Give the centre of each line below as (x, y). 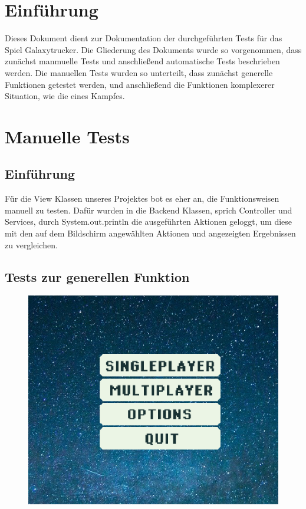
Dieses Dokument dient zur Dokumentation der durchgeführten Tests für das (144, 38)
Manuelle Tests (67, 136)
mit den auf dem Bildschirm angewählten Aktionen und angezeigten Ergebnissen (150, 233)
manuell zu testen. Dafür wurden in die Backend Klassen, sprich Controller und (149, 210)
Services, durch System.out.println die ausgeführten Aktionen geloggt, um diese (149, 221)
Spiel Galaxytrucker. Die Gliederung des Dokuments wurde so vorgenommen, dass (153, 49)
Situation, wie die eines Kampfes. (65, 96)
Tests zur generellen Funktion (97, 276)
